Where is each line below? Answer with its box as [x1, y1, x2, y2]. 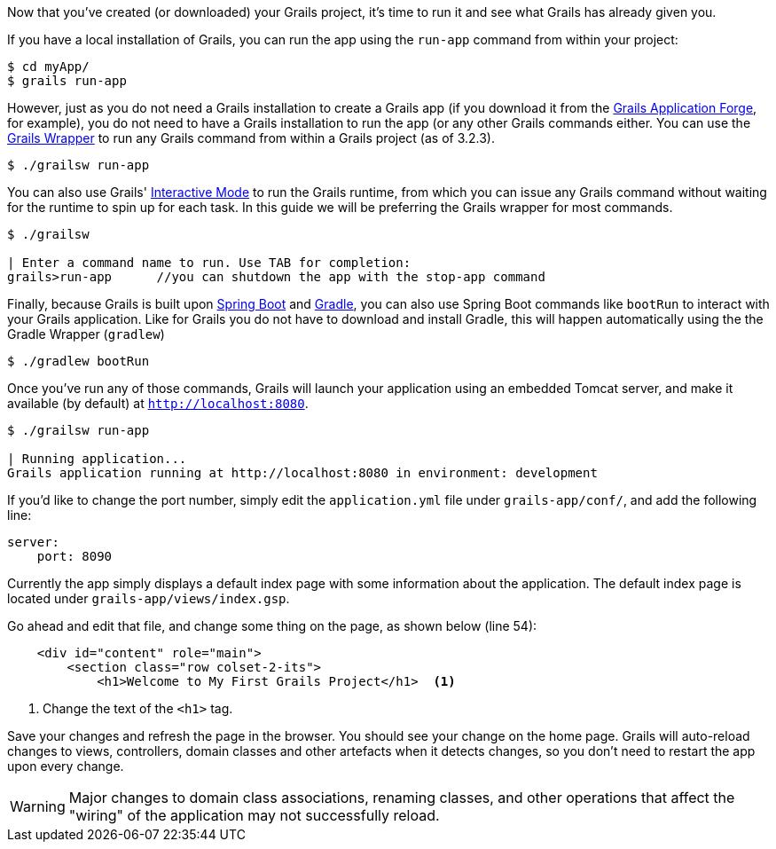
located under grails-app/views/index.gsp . [7, 591, 290, 606]
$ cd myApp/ [7, 59, 90, 74]
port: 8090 [36, 549, 113, 563]
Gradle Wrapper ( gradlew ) [7, 326, 165, 342]
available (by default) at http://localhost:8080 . [7, 396, 309, 411]
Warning [10, 798, 66, 815]
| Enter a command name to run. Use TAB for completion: [7, 255, 412, 270]
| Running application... [7, 452, 187, 466]
